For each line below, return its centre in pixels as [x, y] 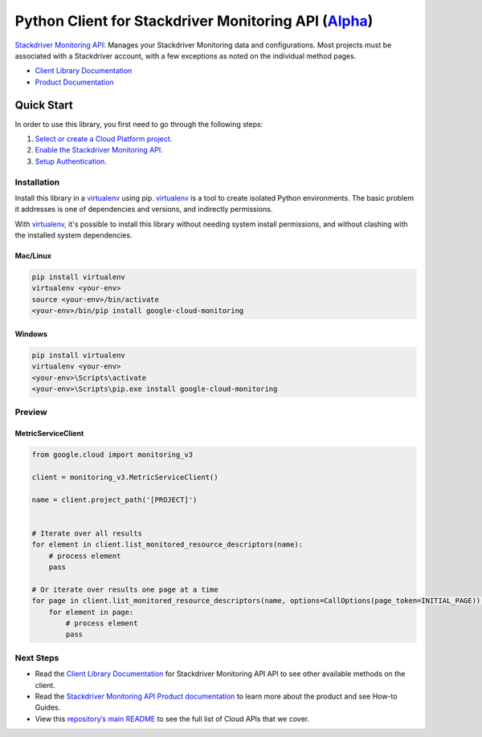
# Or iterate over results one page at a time [125, 589]
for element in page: [91, 612]
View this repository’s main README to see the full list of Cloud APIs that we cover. [172, 719]
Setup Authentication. [71, 161]
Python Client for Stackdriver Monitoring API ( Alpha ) [194, 21]
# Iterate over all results [87, 533]
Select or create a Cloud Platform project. [104, 139]
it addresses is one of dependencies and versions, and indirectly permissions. [144, 210]
